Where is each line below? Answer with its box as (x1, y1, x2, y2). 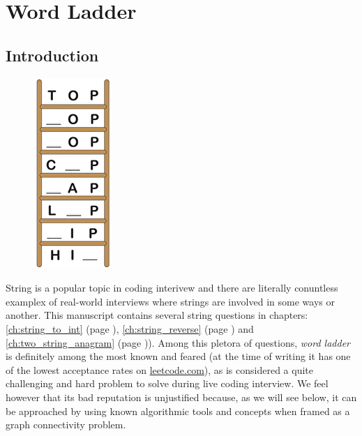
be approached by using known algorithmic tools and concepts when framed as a (6, 403, 350, 418)
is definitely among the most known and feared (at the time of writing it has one (6, 349, 351, 363)
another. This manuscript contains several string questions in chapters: (6, 308, 308, 322)
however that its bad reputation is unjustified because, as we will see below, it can (6, 389, 357, 404)
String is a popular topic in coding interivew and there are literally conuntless (6, 280, 338, 295)
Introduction (6, 44, 99, 66)
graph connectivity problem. (6, 417, 126, 432)
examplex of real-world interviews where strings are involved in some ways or (6, 294, 335, 308)
